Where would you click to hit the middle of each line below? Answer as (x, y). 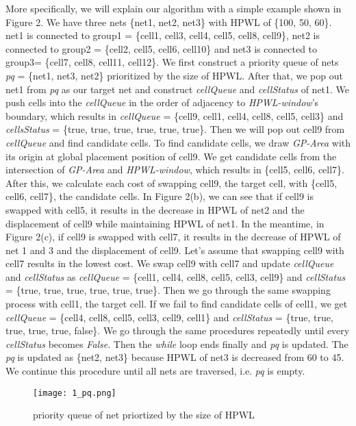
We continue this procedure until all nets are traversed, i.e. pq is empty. (155, 371)
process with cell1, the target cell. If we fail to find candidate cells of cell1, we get (177, 304)
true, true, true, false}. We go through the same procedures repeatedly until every (178, 330)
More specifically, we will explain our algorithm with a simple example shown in (174, 8)
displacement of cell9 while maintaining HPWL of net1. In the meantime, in (165, 223)
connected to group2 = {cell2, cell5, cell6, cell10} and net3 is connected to (162, 48)
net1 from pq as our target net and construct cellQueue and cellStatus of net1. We (178, 89)
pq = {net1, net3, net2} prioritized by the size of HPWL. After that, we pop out (174, 75)
